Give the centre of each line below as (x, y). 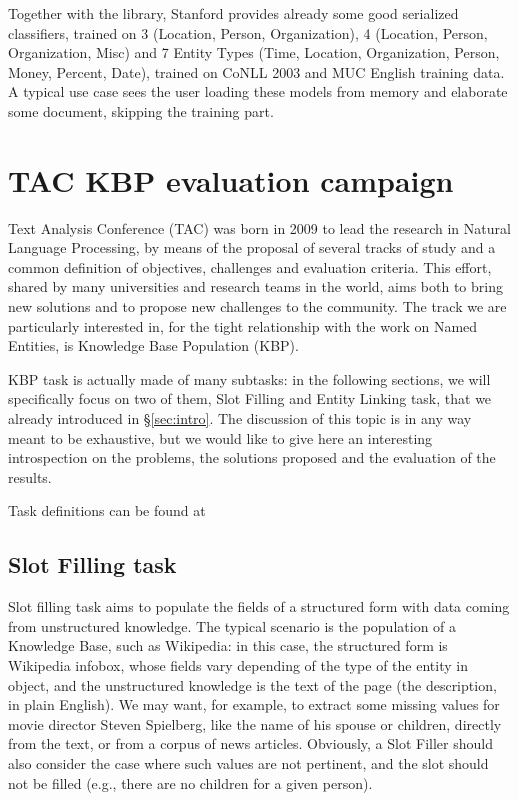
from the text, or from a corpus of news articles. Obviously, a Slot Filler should (251, 743)
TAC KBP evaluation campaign (231, 179)
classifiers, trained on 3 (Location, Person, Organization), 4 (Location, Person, (248, 32)
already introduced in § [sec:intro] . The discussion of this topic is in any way (240, 418)
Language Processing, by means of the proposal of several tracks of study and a (252, 247)
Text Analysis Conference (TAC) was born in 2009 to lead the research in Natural (259, 227)
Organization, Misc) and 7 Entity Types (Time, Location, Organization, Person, (254, 52)
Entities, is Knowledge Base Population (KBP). (153, 345)
